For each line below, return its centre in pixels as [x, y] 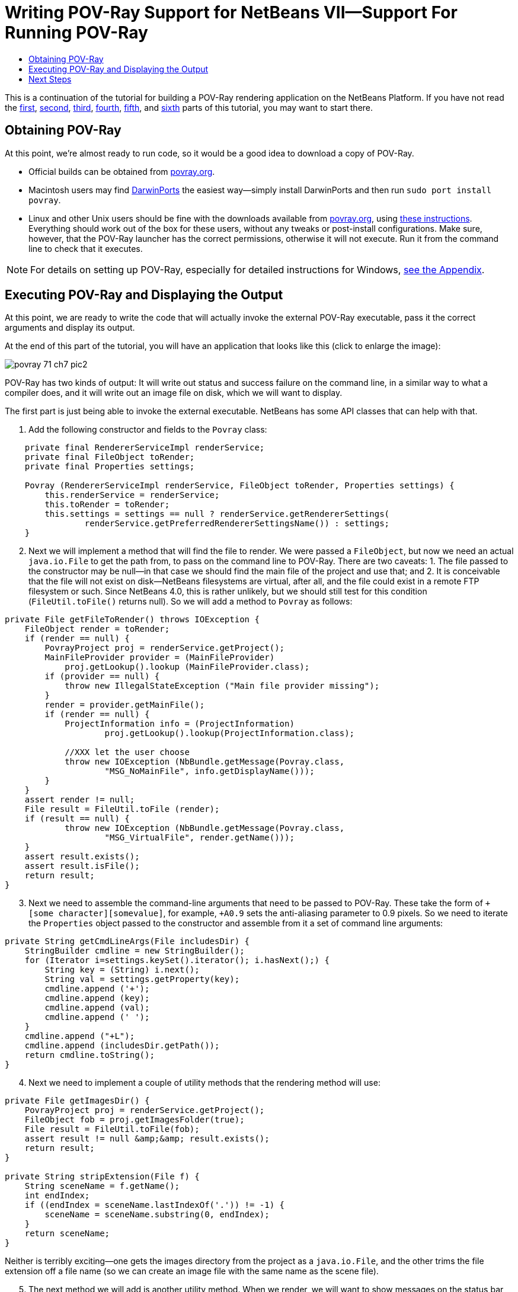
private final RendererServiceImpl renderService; [145, 448]
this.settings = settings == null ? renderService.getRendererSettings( [217, 514]
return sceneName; [67, 1234]
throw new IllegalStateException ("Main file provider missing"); [222, 686]
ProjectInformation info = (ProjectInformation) [180, 724]
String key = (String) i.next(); [122, 970]
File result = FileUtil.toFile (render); [122, 809]
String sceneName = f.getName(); [102, 1186]
